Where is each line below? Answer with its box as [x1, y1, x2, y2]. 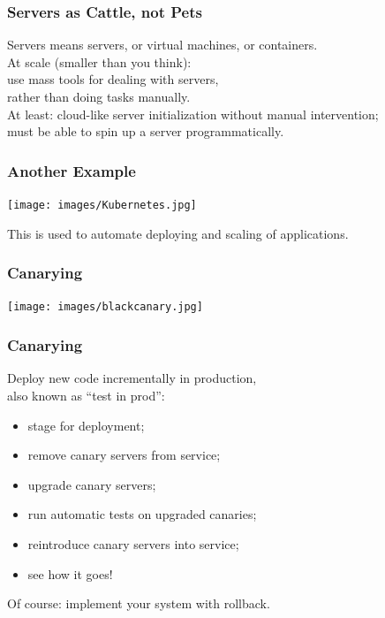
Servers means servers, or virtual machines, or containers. [7, 35, 318, 54]
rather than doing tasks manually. [7, 88, 191, 105]
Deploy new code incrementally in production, [7, 369, 257, 387]
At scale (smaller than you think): [7, 52, 192, 71]
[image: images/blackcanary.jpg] [7, 301, 203, 314]
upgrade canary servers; [27, 475, 156, 493]
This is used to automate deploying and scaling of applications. [7, 224, 349, 242]
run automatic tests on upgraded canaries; [27, 505, 257, 523]
